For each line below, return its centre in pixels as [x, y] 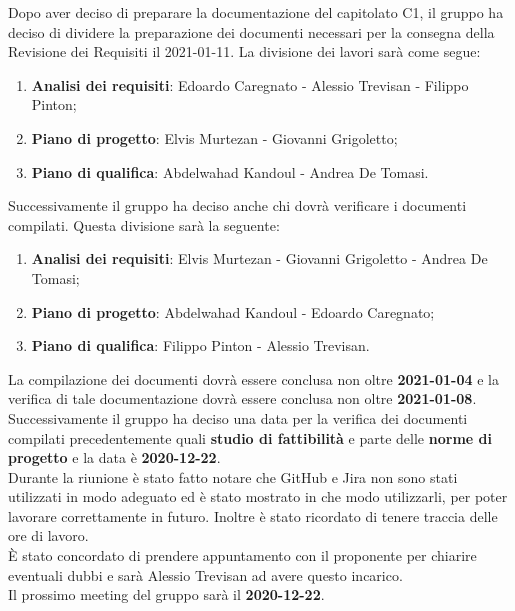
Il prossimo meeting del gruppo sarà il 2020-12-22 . [166, 594]
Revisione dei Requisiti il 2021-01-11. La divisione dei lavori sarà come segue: [244, 51]
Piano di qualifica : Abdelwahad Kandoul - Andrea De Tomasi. [230, 171]
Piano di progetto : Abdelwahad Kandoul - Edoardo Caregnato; [233, 311]
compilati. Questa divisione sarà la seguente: [144, 224]
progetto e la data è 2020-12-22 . [114, 457]
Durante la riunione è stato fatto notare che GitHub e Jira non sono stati [233, 476]
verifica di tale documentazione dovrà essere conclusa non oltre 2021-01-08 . [242, 398]
